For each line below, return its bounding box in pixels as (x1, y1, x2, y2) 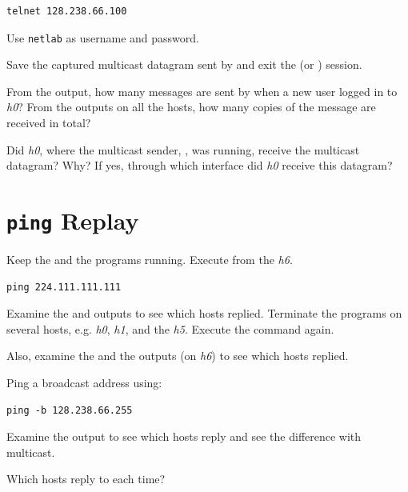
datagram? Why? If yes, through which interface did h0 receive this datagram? (6, 157, 393, 174)
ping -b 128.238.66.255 (6, 404, 133, 416)
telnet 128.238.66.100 (6, 6, 127, 17)
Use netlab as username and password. (6, 29, 199, 46)
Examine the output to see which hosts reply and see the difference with (6, 428, 362, 445)
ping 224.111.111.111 (6, 281, 122, 293)
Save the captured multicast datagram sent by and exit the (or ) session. (6, 56, 362, 73)
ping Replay (6, 204, 139, 236)
